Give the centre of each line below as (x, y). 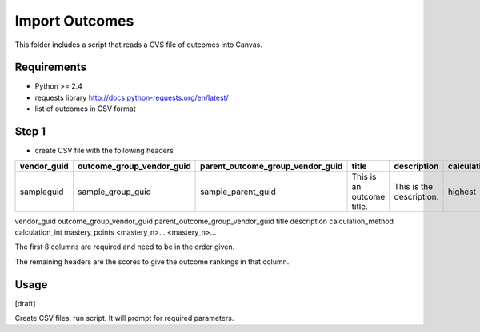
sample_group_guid (114, 192)
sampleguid (42, 192)
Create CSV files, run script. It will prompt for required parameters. (124, 318)
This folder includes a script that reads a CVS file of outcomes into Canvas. (139, 45)
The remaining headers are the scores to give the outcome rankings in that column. (152, 261)
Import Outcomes (74, 21)
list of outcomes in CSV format (85, 109)
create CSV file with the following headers (104, 151)
